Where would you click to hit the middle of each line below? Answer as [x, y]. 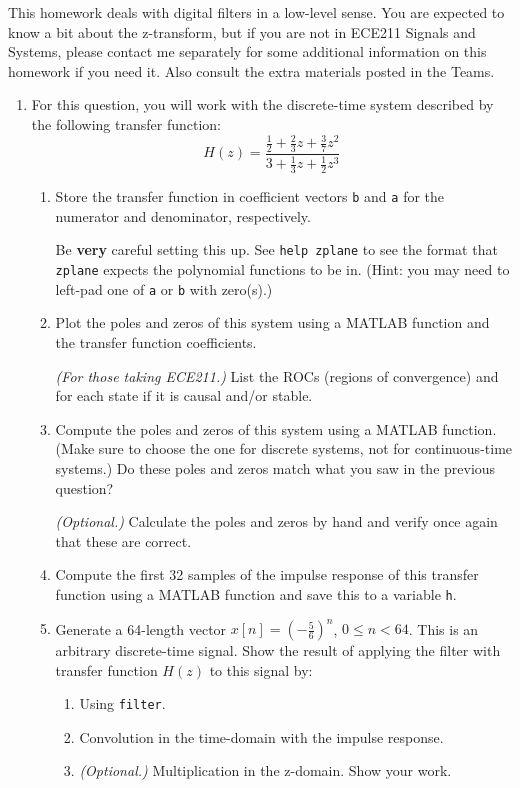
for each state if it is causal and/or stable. [184, 395]
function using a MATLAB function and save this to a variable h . [256, 593]
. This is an [443, 628]
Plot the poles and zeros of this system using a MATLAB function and [272, 322]
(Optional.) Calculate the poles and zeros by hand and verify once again [276, 521]
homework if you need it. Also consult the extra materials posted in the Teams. [251, 70]
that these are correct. [123, 540]
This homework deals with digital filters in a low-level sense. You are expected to [256, 12]
